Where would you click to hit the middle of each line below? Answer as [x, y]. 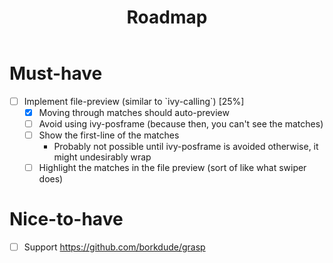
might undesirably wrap [102, 157]
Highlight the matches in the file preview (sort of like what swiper [172, 168]
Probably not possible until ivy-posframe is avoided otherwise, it [186, 147]
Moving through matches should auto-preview [134, 112]
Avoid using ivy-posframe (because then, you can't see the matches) [181, 124]
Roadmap [167, 17]
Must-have [56, 73]
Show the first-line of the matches [109, 135]
